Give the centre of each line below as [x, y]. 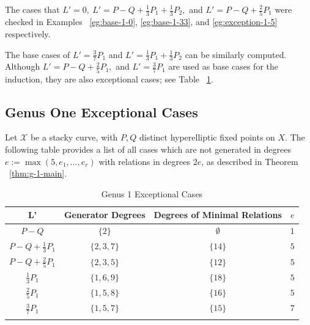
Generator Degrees [105, 215]
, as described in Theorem [250, 161]
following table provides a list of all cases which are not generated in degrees [148, 149]
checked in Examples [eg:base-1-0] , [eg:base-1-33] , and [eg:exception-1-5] [141, 22]
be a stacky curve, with [74, 137]
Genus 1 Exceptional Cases [152, 193]
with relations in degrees [144, 161]
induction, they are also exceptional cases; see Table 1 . [109, 79]
